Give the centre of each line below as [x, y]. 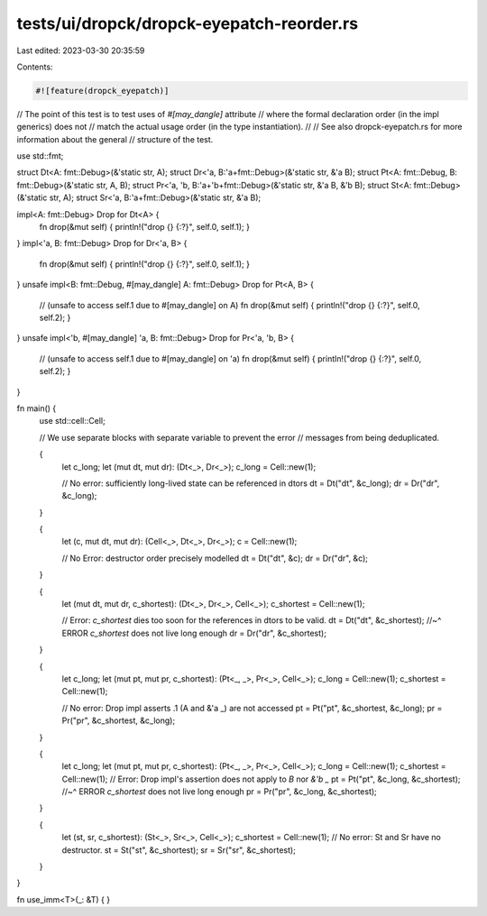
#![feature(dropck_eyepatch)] [102, 91]
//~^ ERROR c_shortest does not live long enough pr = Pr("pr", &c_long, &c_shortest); [220, 792]
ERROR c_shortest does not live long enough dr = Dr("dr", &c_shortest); [194, 633]
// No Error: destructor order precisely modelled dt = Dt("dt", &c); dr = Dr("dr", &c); [215, 558]
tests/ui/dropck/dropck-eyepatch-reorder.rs [188, 23]
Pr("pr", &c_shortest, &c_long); [119, 720]
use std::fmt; [40, 156]
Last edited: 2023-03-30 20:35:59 [81, 50]
